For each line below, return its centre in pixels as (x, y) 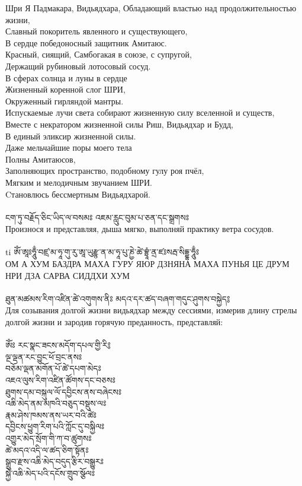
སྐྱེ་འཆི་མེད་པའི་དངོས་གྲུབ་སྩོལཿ (50, 473)
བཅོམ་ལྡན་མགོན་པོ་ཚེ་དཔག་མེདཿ (53, 368)
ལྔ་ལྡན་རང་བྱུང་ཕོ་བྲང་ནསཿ (44, 356)
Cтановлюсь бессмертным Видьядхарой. (78, 194)
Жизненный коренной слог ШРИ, (65, 89)
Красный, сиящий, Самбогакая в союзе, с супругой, (99, 54)
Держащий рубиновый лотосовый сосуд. (78, 66)
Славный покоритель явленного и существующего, (97, 31)
